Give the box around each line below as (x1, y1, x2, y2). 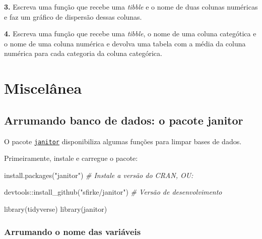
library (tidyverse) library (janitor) (4, 203, 107, 214)
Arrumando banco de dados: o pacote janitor (4, 112, 243, 128)
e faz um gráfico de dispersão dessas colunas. (4, 11, 142, 22)
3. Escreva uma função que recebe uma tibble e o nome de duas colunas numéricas (4, 2, 258, 12)
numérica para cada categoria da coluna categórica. (4, 48, 162, 58)
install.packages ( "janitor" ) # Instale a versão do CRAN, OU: (4, 169, 193, 180)
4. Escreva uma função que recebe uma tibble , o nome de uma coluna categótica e (4, 28, 256, 39)
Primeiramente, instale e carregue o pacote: (4, 153, 138, 163)
